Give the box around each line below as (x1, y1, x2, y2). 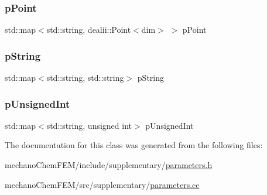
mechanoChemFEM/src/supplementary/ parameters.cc (5, 178, 200, 190)
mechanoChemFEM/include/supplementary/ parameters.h (5, 159, 213, 171)
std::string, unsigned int (46, 119, 132, 131)
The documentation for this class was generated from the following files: (5, 139, 263, 151)
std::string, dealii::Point (46, 23, 131, 36)
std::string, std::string (46, 71, 124, 84)
